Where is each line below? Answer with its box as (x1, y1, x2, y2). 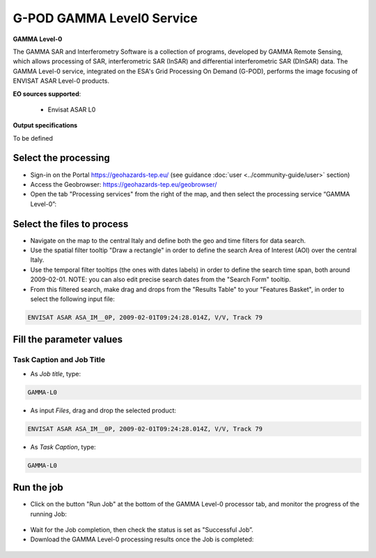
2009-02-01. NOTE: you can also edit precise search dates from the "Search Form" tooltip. (30, 275, 292, 284)
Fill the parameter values (13, 334, 123, 346)
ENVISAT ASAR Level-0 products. (13, 77, 109, 85)
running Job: (30, 509, 68, 518)
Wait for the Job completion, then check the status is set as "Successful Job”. (30, 525, 253, 534)
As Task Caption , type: (30, 442, 97, 451)
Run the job (13, 481, 64, 494)
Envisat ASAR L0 (47, 105, 96, 114)
